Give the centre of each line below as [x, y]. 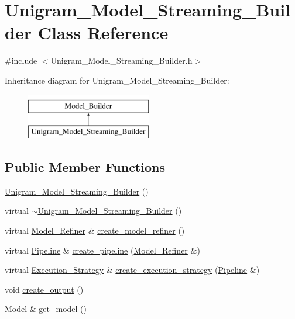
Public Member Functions [85, 167]
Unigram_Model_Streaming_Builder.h [121, 60]
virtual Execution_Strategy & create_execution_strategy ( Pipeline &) [132, 270]
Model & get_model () [46, 309]
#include [21, 60]
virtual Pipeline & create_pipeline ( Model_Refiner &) [102, 250]
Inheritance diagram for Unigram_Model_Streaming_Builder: [117, 80]
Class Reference [103, 32]
